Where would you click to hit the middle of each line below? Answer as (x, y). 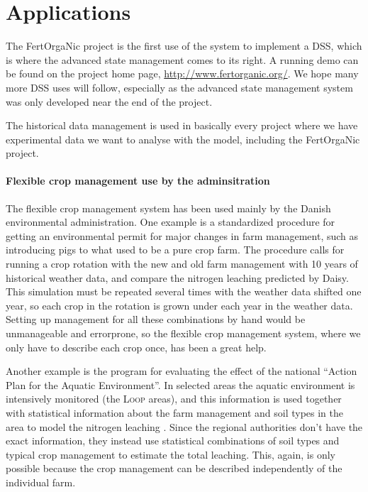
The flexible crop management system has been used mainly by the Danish (168, 208)
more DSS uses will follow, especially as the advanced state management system (179, 87)
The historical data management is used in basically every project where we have (182, 125)
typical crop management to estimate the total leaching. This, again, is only (171, 454)
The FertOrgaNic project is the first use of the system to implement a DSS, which (184, 46)
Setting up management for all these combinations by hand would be (156, 319)
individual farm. (41, 482)
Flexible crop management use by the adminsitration (138, 181)
